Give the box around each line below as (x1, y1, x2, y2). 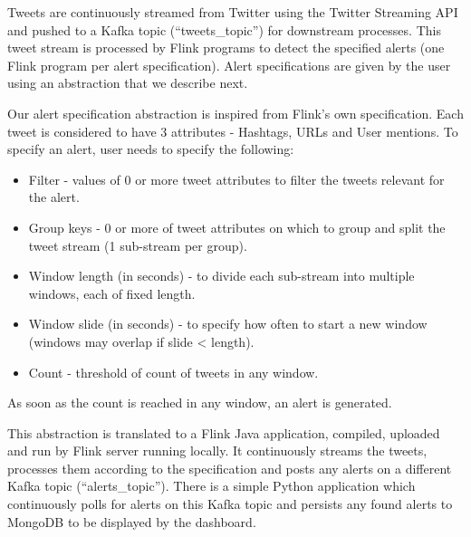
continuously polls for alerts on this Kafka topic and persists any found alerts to (7, 494, 453, 513)
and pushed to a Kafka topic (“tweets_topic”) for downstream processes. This (7, 20, 441, 39)
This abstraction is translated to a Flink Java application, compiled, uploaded (7, 423, 440, 442)
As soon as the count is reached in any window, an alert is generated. (7, 393, 392, 412)
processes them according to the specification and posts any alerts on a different (7, 458, 452, 477)
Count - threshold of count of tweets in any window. (28, 362, 319, 381)
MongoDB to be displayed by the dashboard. (7, 512, 256, 531)
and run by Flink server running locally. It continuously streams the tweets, (7, 441, 428, 460)
